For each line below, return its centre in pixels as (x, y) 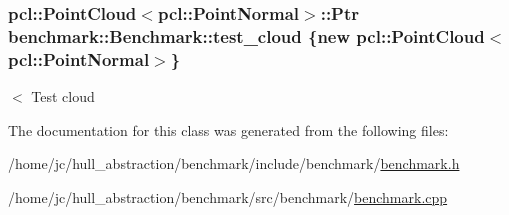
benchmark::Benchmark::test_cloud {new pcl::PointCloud (246, 35)
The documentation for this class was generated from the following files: (228, 129)
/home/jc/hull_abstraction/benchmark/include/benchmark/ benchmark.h (234, 163)
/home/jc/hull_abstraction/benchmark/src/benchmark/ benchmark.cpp (228, 196)
